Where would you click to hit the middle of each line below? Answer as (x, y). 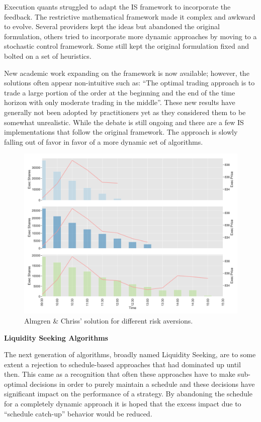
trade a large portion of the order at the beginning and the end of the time (120, 92)
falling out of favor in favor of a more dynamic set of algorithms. (104, 141)
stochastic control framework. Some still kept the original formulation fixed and (126, 46)
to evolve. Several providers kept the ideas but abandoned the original (112, 26)
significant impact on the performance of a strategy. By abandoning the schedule (128, 394)
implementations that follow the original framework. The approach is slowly (121, 132)
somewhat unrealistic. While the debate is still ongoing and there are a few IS (124, 122)
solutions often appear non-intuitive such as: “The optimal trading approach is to (129, 83)
